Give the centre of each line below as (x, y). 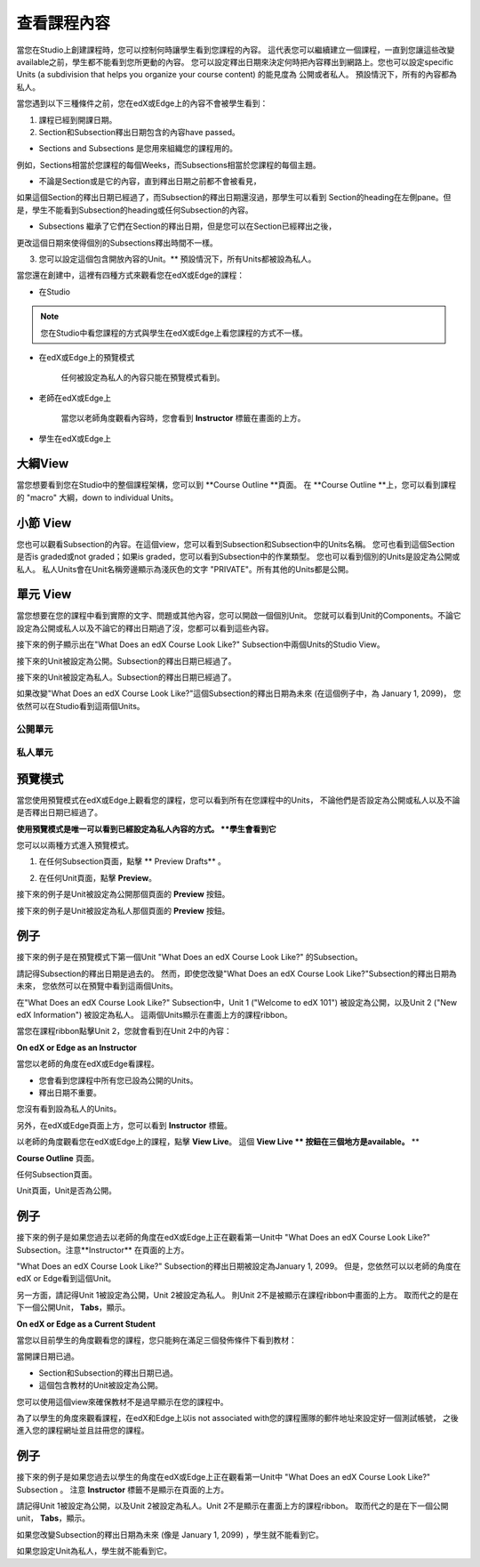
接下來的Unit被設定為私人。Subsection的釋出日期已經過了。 (126, 677)
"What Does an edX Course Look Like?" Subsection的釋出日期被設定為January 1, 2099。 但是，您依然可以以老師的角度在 (239, 1266)
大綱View (43, 464)
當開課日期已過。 (48, 1356)
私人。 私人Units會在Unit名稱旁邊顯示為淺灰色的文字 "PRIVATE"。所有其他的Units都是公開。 (185, 569)
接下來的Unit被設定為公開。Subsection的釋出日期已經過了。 (126, 661)
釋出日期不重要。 (70, 1092)
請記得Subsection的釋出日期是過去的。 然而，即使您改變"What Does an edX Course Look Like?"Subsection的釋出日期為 (236, 973)
